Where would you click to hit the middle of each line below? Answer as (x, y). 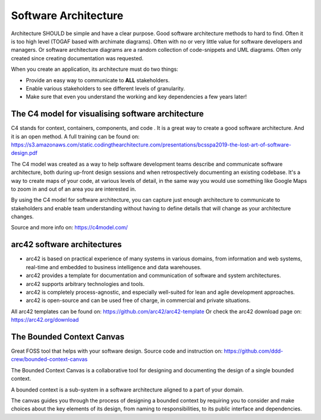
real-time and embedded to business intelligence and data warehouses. (114, 267)
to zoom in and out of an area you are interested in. (74, 189)
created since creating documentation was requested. (77, 58)
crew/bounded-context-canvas (49, 359)
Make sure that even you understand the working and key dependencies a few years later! (136, 97)
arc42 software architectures (66, 245)
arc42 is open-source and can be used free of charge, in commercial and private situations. (138, 300)
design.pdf (24, 153)
